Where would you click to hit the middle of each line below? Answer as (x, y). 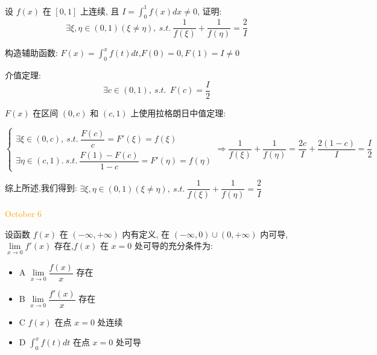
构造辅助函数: (31, 53)
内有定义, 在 (146, 234)
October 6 (24, 214)
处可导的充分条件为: (173, 246)
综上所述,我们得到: (41, 188)
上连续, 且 (100, 11)
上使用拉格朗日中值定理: (178, 112)
